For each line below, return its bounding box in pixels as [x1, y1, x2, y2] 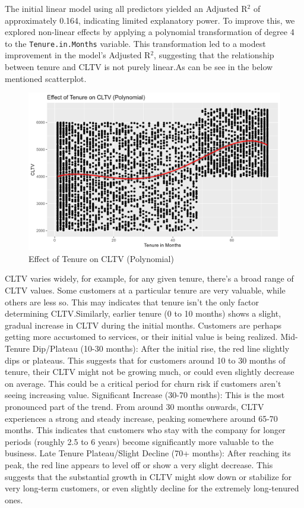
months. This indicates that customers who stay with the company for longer [5, 424, 286, 436]
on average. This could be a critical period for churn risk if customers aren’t [5, 377, 281, 389]
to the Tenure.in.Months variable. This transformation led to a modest [5, 37, 266, 49]
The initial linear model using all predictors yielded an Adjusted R [5, 2, 248, 14]
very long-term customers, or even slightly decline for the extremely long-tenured [5, 482, 299, 494]
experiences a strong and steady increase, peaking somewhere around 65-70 [5, 412, 278, 424]
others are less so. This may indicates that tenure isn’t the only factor [5, 295, 259, 308]
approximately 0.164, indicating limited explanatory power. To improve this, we [5, 14, 295, 26]
